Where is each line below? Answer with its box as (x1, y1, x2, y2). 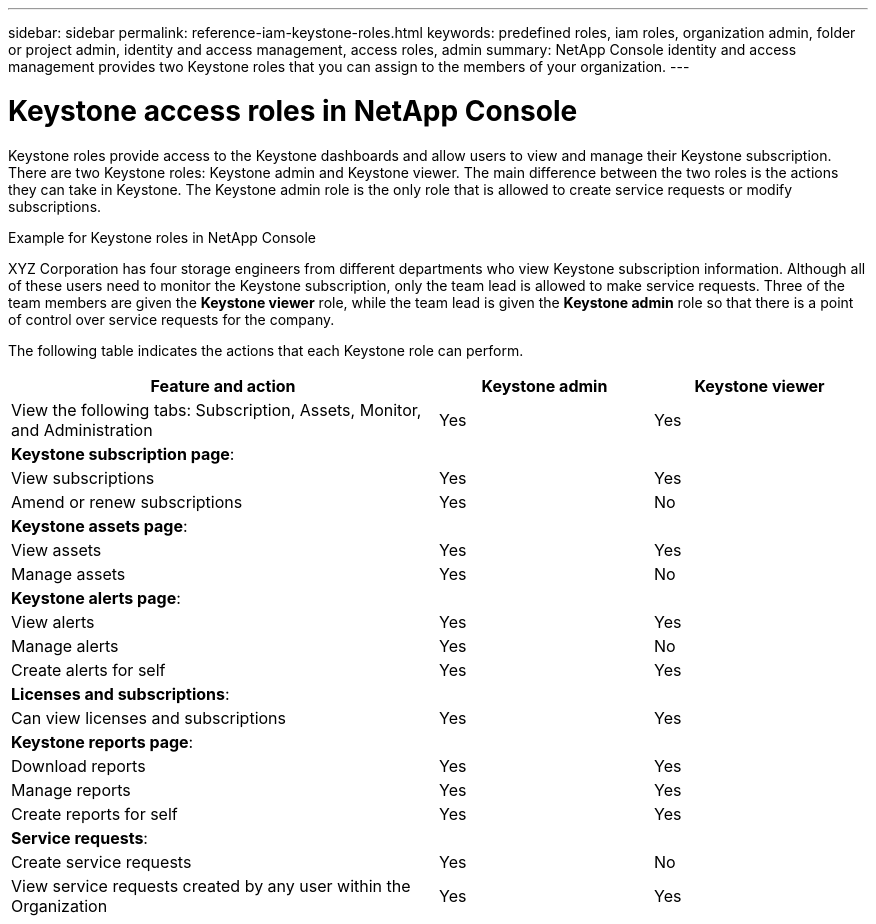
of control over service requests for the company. (8, 310, 335, 328)
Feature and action (150, 375, 296, 396)
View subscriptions (11, 467, 155, 488)
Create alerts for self (11, 659, 166, 680)
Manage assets (11, 563, 126, 584)
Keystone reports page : (11, 731, 194, 752)
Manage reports (11, 779, 131, 800)
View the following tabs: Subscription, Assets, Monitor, (11, 399, 422, 420)
